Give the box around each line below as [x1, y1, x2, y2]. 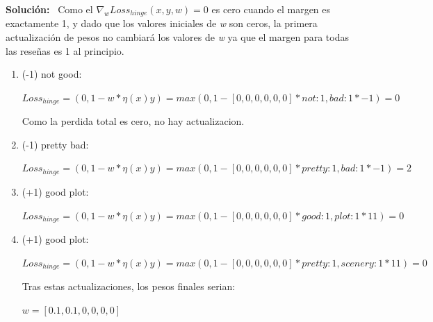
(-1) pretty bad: [22, 137, 89, 151]
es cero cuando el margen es [211, 2, 331, 16]
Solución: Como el [6, 2, 93, 16]
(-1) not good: [22, 67, 82, 81]
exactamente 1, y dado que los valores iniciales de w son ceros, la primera [6, 16, 318, 31]
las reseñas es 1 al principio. [6, 43, 124, 58]
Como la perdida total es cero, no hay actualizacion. [22, 114, 245, 128]
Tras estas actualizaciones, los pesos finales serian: [22, 279, 236, 294]
